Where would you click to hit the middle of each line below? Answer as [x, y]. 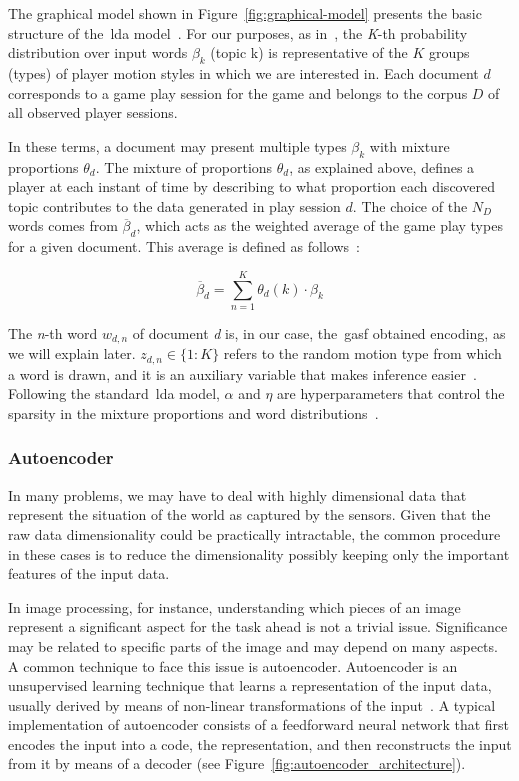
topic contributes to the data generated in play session [174, 205]
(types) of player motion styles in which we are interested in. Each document [243, 72]
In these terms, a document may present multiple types [177, 145]
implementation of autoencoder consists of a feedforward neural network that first [259, 724]
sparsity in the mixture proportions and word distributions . [193, 412]
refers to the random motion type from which [362, 353]
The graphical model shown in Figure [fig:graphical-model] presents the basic [245, 13]
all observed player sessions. [93, 112]
